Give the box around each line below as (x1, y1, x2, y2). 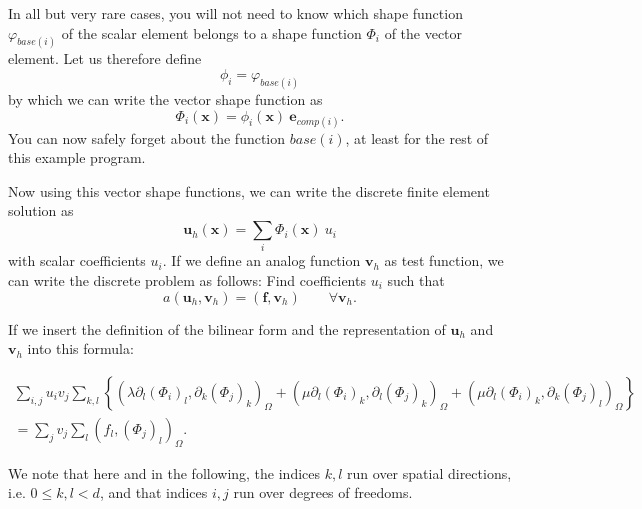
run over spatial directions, (347, 462, 512, 483)
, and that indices (99, 482, 208, 503)
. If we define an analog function (162, 250, 361, 271)
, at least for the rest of (345, 127, 489, 148)
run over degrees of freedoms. (233, 482, 413, 503)
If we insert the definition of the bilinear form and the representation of (8, 318, 446, 339)
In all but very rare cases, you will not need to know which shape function (8, 3, 463, 23)
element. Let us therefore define (8, 48, 202, 69)
